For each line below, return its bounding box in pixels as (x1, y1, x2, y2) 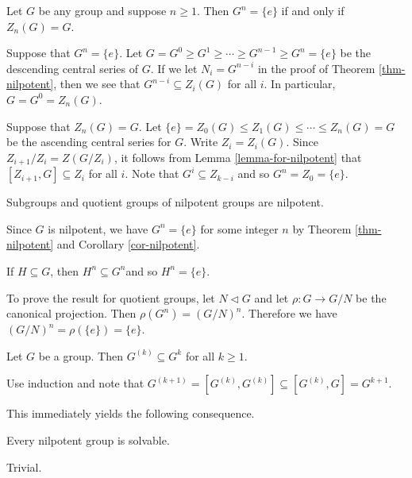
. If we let (150, 60, 198, 76)
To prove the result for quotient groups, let (6, 289, 215, 306)
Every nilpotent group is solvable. (6, 431, 170, 448)
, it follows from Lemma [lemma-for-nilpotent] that (114, 148, 362, 165)
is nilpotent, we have (48, 220, 148, 237)
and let (254, 289, 289, 306)
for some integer (200, 220, 279, 237)
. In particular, (264, 75, 336, 92)
